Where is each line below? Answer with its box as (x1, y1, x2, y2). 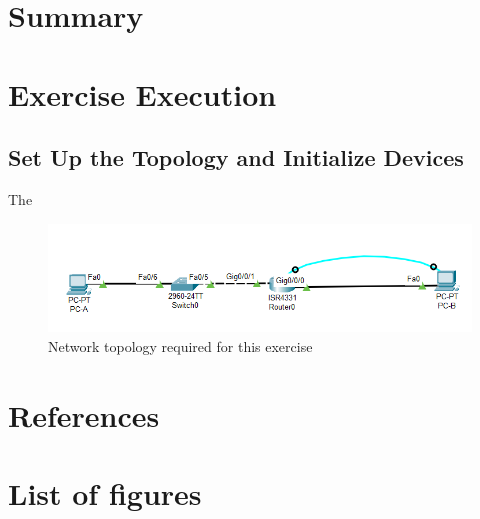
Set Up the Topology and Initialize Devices (8, 142, 464, 173)
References (8, 394, 160, 435)
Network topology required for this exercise (48, 335, 313, 356)
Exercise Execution (8, 73, 277, 114)
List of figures (8, 473, 202, 514)
